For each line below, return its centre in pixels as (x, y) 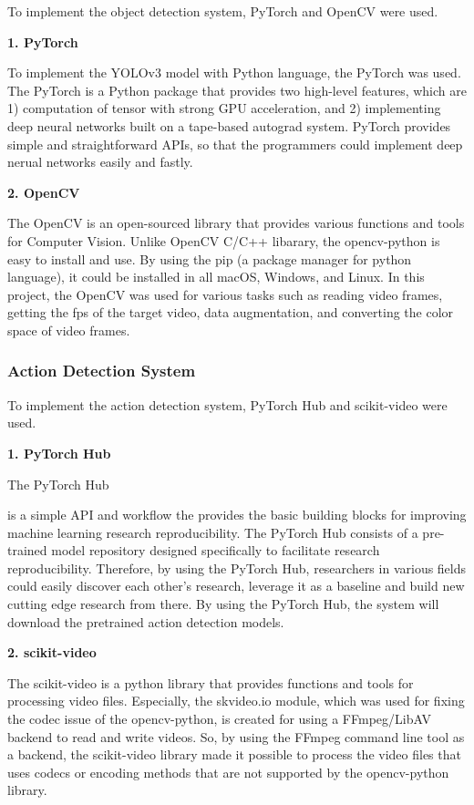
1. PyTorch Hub (59, 453)
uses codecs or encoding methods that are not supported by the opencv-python (228, 772)
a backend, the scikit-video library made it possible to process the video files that (234, 754)
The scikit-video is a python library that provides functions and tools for (211, 682)
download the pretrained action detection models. (146, 621)
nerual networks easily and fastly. (100, 162)
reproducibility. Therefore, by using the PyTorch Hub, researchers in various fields (237, 568)
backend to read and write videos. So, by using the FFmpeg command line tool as (236, 736)
